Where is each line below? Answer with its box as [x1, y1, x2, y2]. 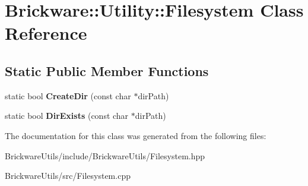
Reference [5, 21, 87, 45]
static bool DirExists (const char [5, 109, 129, 122]
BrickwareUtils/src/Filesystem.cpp [5, 169, 131, 182]
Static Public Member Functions [5, 61, 209, 80]
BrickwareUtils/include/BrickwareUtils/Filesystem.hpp [5, 149, 205, 162]
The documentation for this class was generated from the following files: [5, 129, 266, 141]
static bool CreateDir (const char [5, 89, 131, 102]
